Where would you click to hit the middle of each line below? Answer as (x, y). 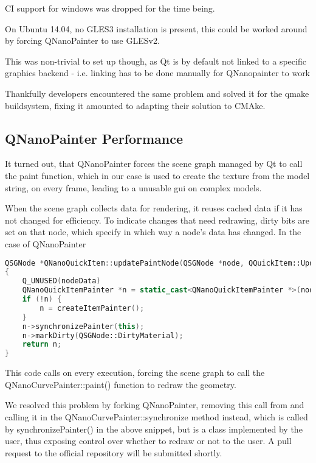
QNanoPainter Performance (94, 138)
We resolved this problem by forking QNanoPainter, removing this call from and (155, 405)
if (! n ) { (42, 299)
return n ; (42, 345)
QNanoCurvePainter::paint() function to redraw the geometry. (121, 384)
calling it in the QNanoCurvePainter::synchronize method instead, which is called (156, 416)
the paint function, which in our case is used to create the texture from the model (157, 175)
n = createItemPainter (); (92, 308)
